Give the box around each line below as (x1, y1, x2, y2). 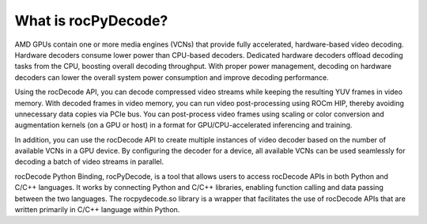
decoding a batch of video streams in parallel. (14, 157, 164, 166)
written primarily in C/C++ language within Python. (14, 205, 180, 215)
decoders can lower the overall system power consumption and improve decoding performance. (14, 72, 330, 82)
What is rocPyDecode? (14, 12, 168, 29)
